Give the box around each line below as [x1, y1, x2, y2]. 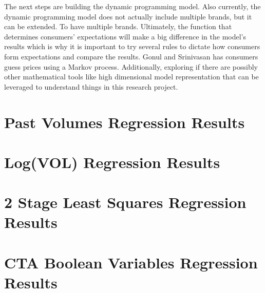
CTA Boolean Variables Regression [4, 252, 258, 273]
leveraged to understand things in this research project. [4, 81, 178, 92]
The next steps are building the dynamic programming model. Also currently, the [4, 1, 261, 11]
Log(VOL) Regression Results [4, 151, 220, 172]
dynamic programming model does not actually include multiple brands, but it [4, 11, 252, 22]
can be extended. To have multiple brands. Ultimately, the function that [4, 21, 232, 32]
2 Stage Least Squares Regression [4, 192, 247, 213]
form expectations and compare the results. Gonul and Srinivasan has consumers [4, 51, 258, 61]
